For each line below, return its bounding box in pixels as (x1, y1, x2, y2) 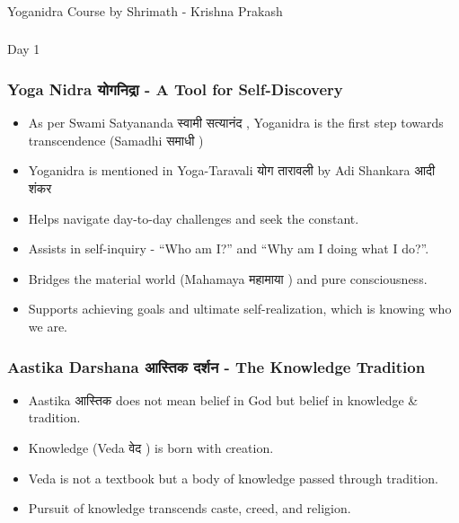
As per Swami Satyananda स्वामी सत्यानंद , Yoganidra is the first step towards (28, 113, 444, 132)
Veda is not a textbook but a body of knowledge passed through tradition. (28, 468, 438, 487)
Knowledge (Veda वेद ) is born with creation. (28, 439, 274, 457)
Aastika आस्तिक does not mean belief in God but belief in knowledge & (28, 390, 419, 409)
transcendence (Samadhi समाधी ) (28, 130, 204, 149)
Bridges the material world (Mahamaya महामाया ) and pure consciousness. (28, 269, 428, 288)
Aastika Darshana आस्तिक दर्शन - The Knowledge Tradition (7, 355, 426, 377)
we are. (28, 317, 67, 335)
